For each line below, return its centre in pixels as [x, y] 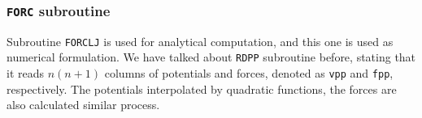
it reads [26, 73]
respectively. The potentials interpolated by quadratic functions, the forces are [202, 88]
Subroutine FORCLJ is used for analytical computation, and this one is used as [200, 41]
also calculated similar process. [83, 105]
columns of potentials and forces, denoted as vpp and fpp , [249, 73]
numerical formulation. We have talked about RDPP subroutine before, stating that [211, 57]
